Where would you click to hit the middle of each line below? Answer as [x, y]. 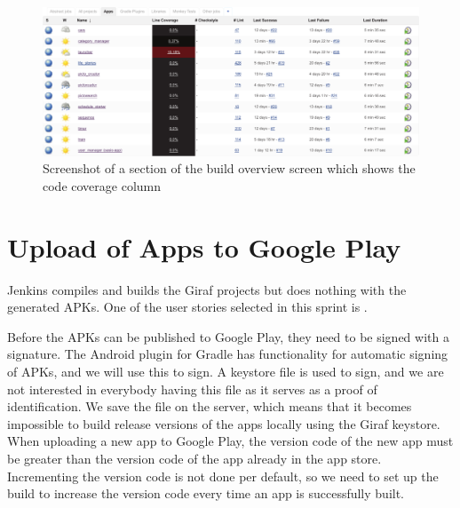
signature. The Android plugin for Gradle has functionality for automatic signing [228, 354]
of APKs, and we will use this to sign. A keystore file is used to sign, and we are [226, 371]
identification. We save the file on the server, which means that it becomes [210, 406]
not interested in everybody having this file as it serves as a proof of [192, 389]
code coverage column [102, 185]
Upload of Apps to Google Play [204, 246]
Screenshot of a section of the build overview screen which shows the [229, 168]
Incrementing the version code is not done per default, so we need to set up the [223, 476]
